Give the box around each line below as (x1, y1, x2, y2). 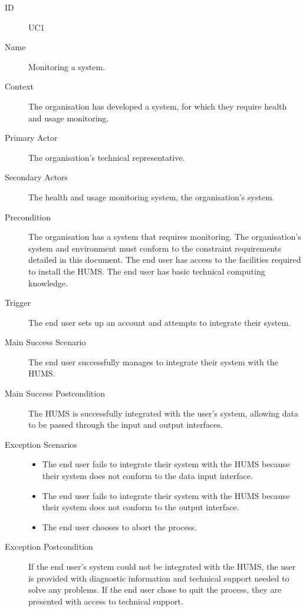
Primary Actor (5, 131, 58, 144)
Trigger (5, 296, 31, 309)
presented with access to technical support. (28, 595, 183, 607)
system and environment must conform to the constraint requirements (28, 242, 281, 254)
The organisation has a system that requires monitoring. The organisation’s (28, 230, 301, 243)
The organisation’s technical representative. (28, 151, 185, 163)
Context (5, 80, 34, 93)
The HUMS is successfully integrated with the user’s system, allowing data (28, 407, 298, 419)
